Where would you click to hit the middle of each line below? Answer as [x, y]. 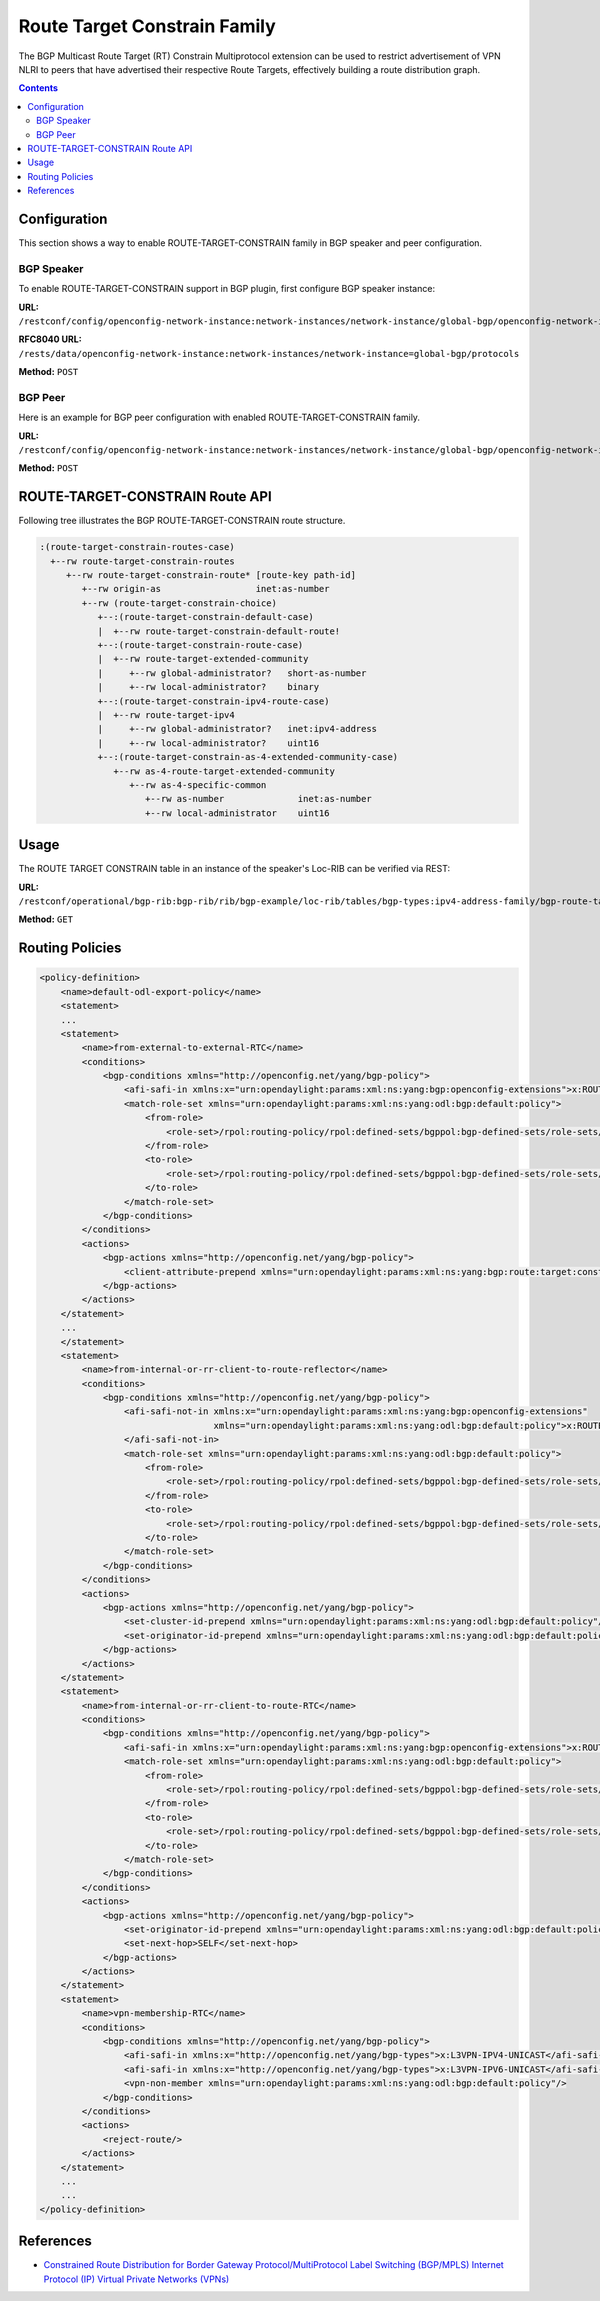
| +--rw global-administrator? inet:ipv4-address [237, 729]
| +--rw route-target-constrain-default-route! [219, 631]
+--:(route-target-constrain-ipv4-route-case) [213, 701]
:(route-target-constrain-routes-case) [137, 547]
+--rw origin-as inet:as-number [205, 589]
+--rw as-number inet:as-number [258, 799]
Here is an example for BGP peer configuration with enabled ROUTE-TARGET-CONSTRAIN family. [219, 417]
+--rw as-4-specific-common [197, 784]
